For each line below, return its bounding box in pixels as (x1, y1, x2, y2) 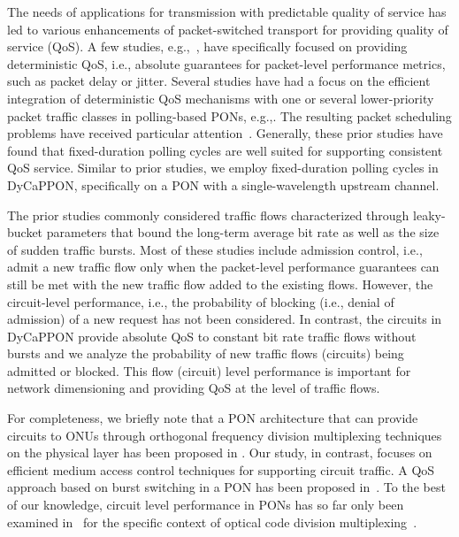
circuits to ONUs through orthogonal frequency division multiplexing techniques (7, 426, 442, 444)
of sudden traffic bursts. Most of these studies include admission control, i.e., (7, 240, 423, 258)
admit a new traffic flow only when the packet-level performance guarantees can (7, 257, 440, 276)
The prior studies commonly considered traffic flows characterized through (7, 205, 409, 224)
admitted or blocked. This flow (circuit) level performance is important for (7, 361, 411, 380)
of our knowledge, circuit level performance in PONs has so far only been (7, 495, 404, 514)
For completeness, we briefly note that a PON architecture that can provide (7, 409, 418, 427)
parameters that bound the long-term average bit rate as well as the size (46, 223, 440, 242)
